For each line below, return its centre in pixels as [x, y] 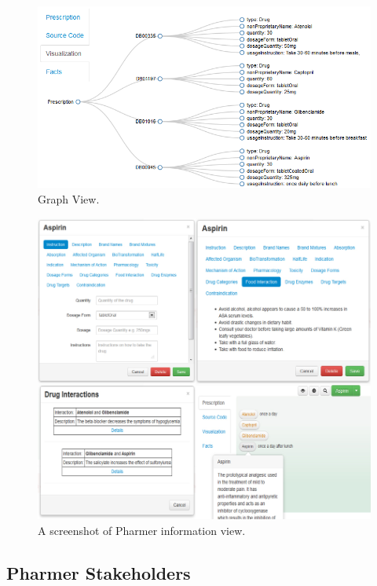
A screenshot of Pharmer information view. [142, 530]
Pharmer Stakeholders [99, 572]
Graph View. [69, 199]
